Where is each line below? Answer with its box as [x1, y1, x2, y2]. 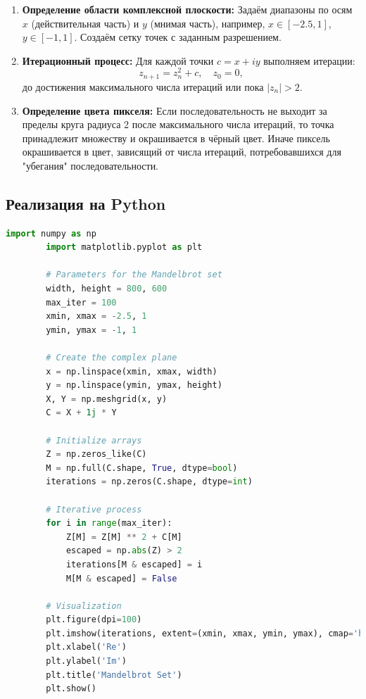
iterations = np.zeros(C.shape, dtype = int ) [46, 477, 253, 487]
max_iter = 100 [46, 297, 117, 308]
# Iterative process [46, 504, 142, 515]
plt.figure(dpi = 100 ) [46, 615, 142, 625]
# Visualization [46, 600, 122, 611]
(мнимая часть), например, [150, 15, 265, 30]
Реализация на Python [6, 192, 166, 214]
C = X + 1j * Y [46, 408, 117, 418]
